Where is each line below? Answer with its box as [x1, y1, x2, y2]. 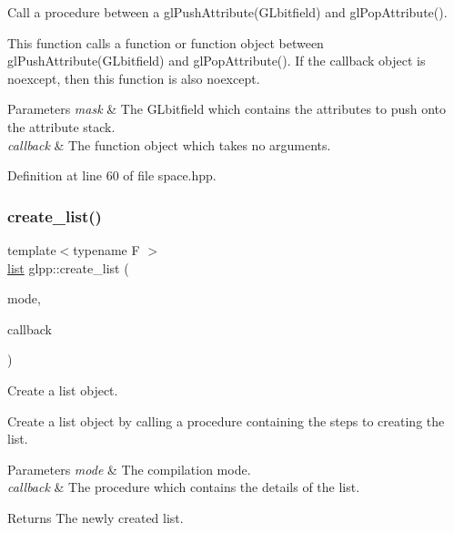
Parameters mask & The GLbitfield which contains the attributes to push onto [7, 99, 447, 118]
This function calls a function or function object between [7, 33, 324, 52]
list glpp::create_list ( [7, 258, 129, 277]
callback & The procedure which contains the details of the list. [7, 477, 360, 497]
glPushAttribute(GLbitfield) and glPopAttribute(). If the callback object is [7, 51, 426, 70]
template [7, 240, 56, 259]
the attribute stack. [7, 117, 116, 136]
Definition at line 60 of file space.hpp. [7, 166, 217, 185]
